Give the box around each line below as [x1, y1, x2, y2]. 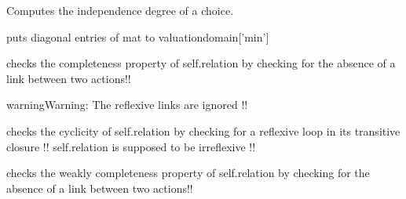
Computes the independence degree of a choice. [6, 2, 234, 18]
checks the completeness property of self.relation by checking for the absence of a [6, 55, 396, 71]
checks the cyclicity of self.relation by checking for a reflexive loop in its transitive [6, 122, 401, 139]
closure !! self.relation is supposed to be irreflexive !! [6, 138, 256, 154]
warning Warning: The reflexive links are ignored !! [6, 96, 248, 113]
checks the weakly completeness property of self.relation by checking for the [6, 165, 370, 181]
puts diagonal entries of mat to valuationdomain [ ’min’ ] [6, 28, 269, 45]
